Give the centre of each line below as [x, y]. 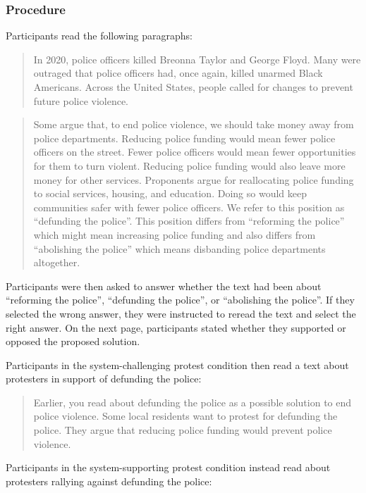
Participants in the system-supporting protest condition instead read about [168, 467]
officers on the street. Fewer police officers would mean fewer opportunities [195, 152]
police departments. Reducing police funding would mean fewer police [184, 138]
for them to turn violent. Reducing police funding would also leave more [189, 165]
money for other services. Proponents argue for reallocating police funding [194, 179]
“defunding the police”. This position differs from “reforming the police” [189, 221]
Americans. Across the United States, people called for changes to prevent [193, 87]
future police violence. [81, 100]
